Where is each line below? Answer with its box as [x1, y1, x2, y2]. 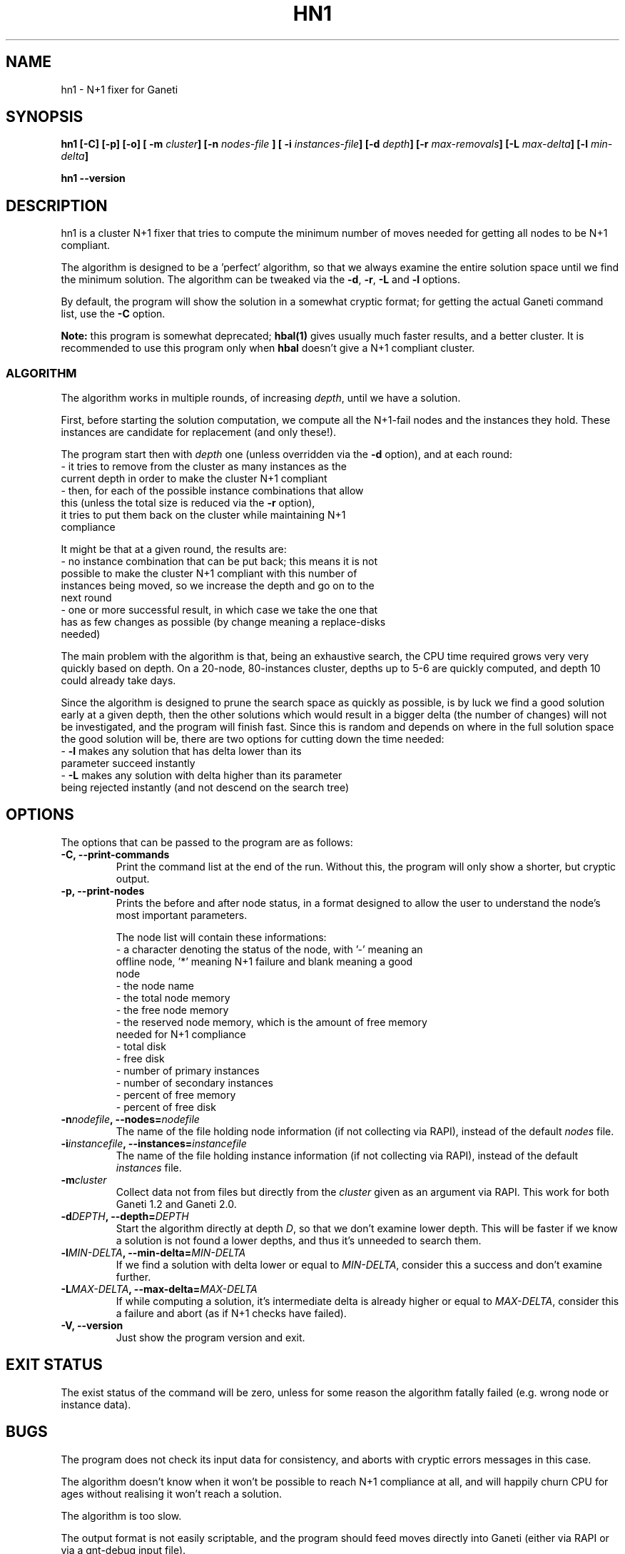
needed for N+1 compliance [116, 1027, 246, 1040]
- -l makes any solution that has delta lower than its [61, 745, 302, 758]
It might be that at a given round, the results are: [61, 543, 287, 556]
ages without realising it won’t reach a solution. [61, 1487, 282, 1500]
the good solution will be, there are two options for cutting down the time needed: [61, 733, 444, 746]
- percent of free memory [116, 1088, 236, 1101]
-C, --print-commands [61, 848, 170, 860]
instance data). [61, 1398, 131, 1411]
